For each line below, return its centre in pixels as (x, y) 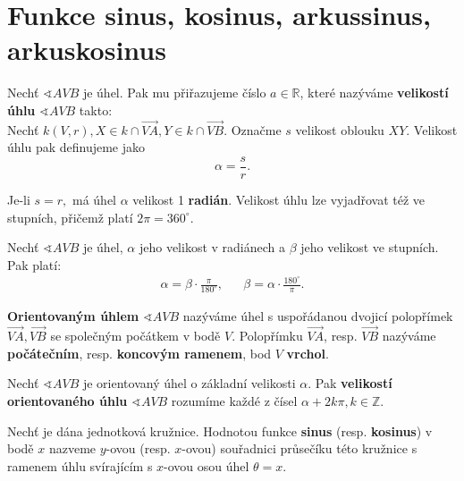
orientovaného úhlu (67, 400)
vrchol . (308, 353)
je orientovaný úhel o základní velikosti (189, 383)
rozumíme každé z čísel (234, 400)
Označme (256, 129)
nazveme (72, 448)
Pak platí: (34, 264)
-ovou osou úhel (207, 465)
